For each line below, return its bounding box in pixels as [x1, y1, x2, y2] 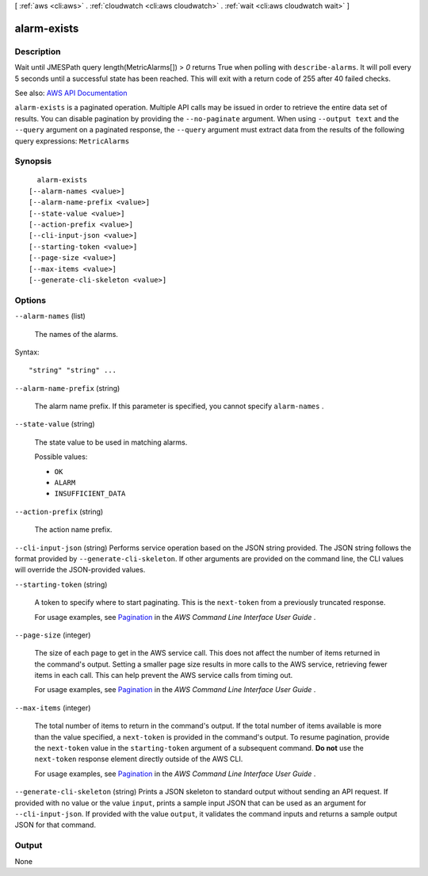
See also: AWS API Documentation [14, 88, 128, 98]
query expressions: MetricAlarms [14, 136, 130, 146]
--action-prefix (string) [14, 507, 104, 516]
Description [14, 46, 61, 57]
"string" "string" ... [29, 365, 117, 375]
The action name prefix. [34, 525, 113, 534]
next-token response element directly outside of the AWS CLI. [34, 754, 243, 764]
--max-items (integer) [14, 702, 91, 713]
